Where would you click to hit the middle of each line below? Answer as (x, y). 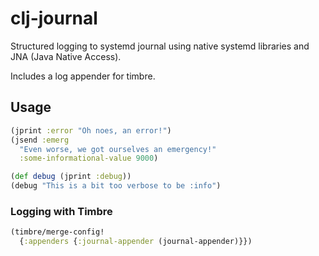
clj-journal (54, 18)
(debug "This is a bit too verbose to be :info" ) (116, 186)
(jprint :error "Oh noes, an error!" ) (91, 130)
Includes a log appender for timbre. (83, 76)
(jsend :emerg (40, 140)
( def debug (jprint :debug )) (71, 177)
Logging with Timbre (61, 211)
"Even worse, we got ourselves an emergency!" (118, 149)
